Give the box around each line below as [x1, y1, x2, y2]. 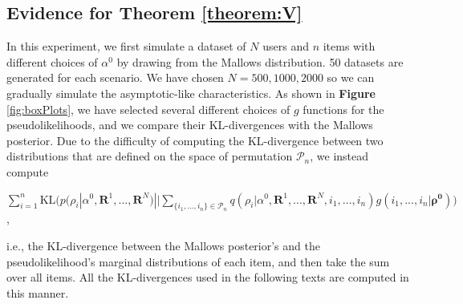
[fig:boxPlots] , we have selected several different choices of [6, 100, 290, 117]
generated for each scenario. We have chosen [6, 69, 224, 86]
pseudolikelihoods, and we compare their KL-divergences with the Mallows [6, 116, 373, 133]
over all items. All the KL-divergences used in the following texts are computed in [6, 269, 409, 286]
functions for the [303, 100, 384, 117]
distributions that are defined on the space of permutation [6, 148, 293, 164]
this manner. [6, 284, 69, 301]
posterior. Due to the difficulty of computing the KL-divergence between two [6, 132, 384, 148]
